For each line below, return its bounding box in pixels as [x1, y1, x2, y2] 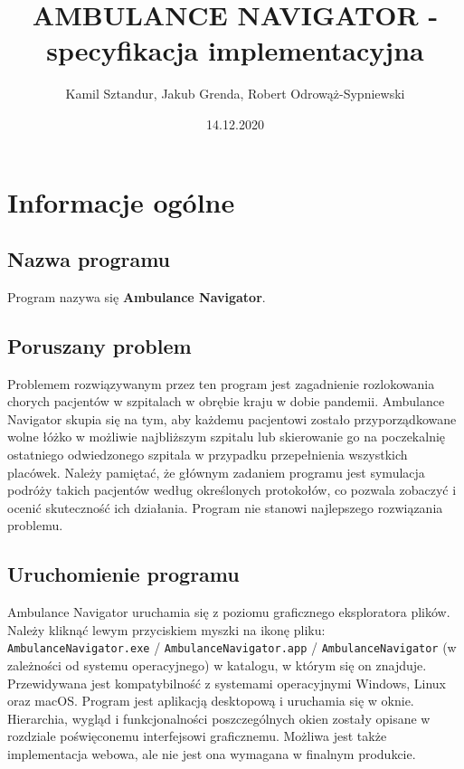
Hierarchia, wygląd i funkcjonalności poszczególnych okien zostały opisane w [7, 708, 431, 727]
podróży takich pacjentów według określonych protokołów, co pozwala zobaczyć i [7, 480, 457, 499]
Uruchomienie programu [7, 560, 240, 588]
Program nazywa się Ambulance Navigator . [7, 287, 266, 306]
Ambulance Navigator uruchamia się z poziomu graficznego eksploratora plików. [7, 603, 450, 622]
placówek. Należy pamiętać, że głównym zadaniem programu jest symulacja [7, 462, 425, 481]
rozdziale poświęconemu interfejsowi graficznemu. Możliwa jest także [7, 726, 387, 745]
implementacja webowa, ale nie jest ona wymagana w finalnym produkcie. [7, 745, 416, 764]
